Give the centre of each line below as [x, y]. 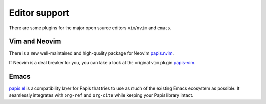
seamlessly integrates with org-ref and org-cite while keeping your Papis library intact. [101, 95]
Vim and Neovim [35, 42]
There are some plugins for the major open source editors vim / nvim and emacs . [90, 28]
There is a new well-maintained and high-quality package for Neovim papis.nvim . [92, 53]
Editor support [39, 13]
